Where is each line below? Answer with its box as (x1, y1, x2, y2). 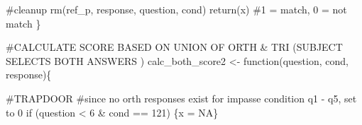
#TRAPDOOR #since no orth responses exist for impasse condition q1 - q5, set (6, 90, 357, 105)
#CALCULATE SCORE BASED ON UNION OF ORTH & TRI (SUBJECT (6, 40, 343, 54)
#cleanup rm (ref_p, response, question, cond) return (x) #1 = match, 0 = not (6, 2, 347, 16)
